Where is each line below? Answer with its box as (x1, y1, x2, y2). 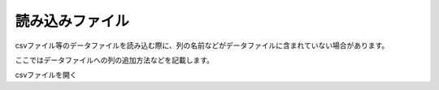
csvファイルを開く (15, 70, 77, 80)
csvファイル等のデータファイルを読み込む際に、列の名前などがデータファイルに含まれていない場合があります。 (15, 41, 389, 50)
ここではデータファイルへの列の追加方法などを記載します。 (15, 55, 215, 65)
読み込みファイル (15, 12, 130, 30)
